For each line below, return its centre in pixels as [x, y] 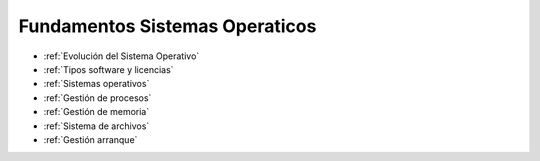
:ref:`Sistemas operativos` [96, 84]
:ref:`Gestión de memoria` [96, 112]
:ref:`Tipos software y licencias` [108, 69]
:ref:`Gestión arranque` [90, 139]
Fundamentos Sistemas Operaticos [167, 26]
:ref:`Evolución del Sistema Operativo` [121, 56]
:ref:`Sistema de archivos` [96, 126]
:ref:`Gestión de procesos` [97, 97]
